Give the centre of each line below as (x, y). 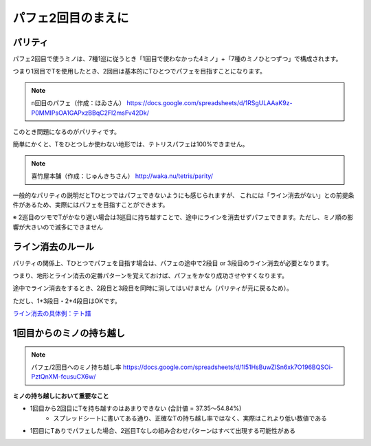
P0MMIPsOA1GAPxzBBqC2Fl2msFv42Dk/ (90, 113)
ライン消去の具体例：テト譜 (52, 313)
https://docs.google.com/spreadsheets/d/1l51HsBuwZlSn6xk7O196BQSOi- (228, 367)
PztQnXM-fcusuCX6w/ (64, 377)
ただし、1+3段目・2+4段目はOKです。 (67, 301)
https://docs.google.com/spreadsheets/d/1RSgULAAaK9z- (210, 103)
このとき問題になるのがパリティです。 (66, 132)
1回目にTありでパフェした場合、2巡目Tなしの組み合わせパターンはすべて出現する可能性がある (163, 430)
